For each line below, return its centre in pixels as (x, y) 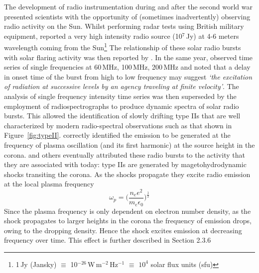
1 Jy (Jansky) (36, 264)
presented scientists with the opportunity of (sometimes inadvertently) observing (127, 16)
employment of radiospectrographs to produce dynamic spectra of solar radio (122, 106)
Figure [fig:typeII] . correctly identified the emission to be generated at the (117, 135)
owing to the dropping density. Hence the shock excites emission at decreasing (123, 230)
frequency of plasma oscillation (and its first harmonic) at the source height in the (129, 144)
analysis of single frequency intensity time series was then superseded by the (120, 96)
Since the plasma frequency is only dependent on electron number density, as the (128, 211)
